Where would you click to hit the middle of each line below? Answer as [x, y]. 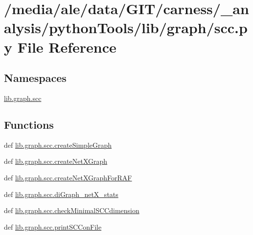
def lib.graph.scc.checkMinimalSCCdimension [72, 210]
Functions [29, 124]
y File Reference [60, 47]
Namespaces [35, 78]
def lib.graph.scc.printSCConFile [53, 226]
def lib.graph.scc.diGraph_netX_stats [61, 194]
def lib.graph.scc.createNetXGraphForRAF [68, 177]
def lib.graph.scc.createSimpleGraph [58, 145]
